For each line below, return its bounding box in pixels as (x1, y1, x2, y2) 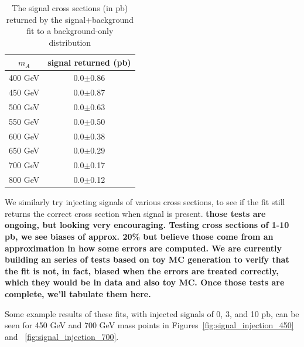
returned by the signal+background (6, 13, 134, 25)
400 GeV (9, 72, 40, 84)
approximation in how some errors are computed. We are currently (5, 241, 282, 254)
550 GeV (9, 115, 40, 127)
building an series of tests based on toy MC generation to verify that (5, 253, 289, 266)
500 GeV (9, 100, 40, 113)
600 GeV (9, 130, 40, 142)
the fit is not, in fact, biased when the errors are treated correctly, (5, 264, 279, 277)
